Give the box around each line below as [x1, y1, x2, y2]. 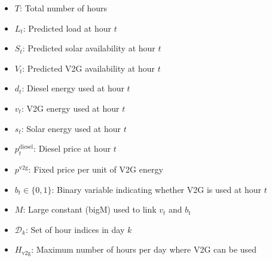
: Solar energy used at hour [21, 122, 121, 134]
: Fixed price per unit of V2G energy [28, 162, 163, 175]
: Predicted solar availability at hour [22, 42, 155, 54]
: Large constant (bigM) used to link [23, 203, 157, 216]
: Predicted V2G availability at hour [22, 62, 155, 74]
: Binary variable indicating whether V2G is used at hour [51, 183, 262, 195]
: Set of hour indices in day [25, 223, 125, 235]
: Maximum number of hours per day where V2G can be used [31, 243, 257, 256]
